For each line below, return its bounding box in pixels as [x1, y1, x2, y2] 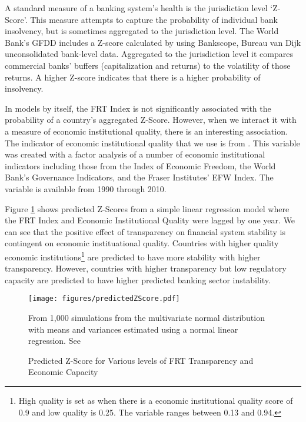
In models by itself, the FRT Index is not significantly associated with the [5, 102, 271, 114]
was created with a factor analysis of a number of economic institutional [5, 148, 265, 160]
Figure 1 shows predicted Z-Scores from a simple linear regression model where [5, 202, 290, 215]
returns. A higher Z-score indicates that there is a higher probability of [5, 71, 261, 83]
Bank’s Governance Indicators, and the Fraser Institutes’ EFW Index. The [5, 171, 274, 183]
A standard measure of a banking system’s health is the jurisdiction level [5, 2, 268, 14]
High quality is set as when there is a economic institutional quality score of [18, 394, 293, 406]
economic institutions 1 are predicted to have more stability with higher [5, 249, 261, 263]
